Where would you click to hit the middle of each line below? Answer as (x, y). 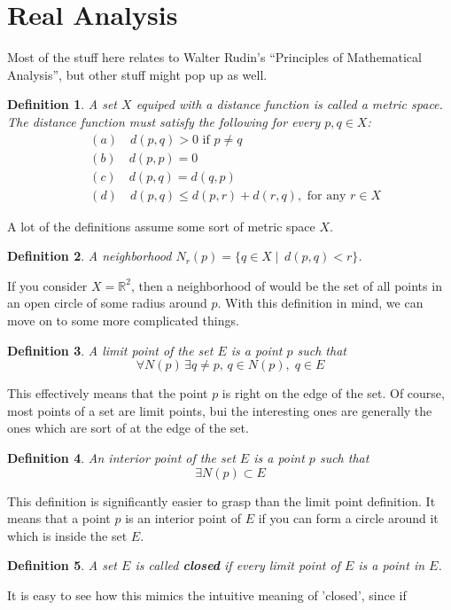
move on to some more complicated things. (123, 320)
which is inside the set (67, 535)
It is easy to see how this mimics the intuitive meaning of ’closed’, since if (207, 594)
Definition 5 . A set (62, 565)
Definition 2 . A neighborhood (89, 256)
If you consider (47, 285)
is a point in (392, 565)
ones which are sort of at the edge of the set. (128, 428)
